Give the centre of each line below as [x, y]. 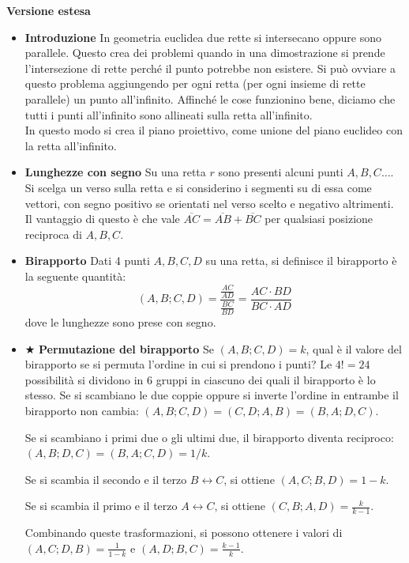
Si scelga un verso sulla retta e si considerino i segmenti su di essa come [198, 187]
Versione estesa [49, 10]
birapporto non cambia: [82, 411]
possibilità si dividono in [84, 379]
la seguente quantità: [75, 276]
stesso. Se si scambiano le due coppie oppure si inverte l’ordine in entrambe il [212, 395]
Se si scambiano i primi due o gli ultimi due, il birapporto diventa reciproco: [209, 437]
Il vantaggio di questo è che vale [102, 219]
